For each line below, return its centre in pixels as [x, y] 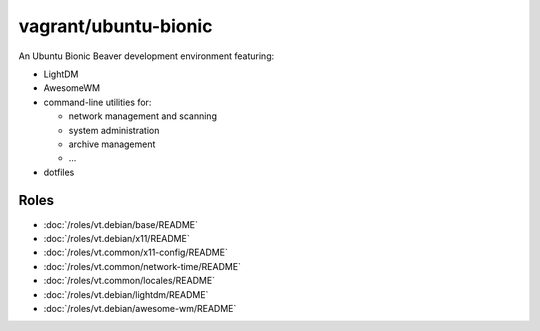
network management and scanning [142, 116]
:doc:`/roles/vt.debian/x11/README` [116, 238]
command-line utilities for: [97, 102]
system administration [114, 130]
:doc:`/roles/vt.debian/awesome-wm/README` [140, 308]
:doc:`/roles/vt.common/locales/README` [129, 281]
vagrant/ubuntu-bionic [115, 26]
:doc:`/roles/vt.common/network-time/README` [142, 266]
